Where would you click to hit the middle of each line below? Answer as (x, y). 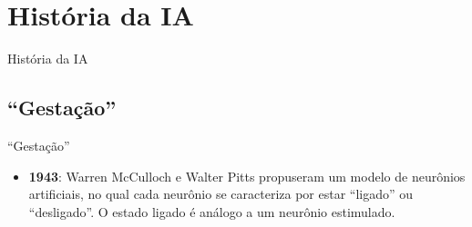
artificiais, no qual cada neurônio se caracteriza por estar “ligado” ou (221, 194)
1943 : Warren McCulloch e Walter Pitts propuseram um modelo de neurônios (247, 176)
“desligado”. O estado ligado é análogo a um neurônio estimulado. (212, 211)
